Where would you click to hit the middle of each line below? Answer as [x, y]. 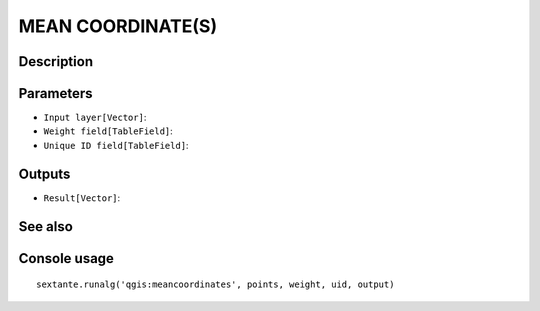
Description [56, 61]
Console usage [66, 258]
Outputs [44, 173]
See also [46, 226]
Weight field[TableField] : [108, 131]
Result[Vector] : [82, 197]
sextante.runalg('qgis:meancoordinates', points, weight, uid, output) [215, 284]
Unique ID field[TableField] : [116, 145]
